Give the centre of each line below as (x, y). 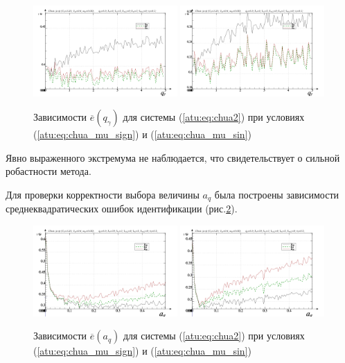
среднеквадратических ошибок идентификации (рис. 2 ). (122, 209)
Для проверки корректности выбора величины (103, 195)
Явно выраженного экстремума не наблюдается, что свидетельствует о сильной (173, 157)
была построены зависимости (277, 195)
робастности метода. (48, 171)
